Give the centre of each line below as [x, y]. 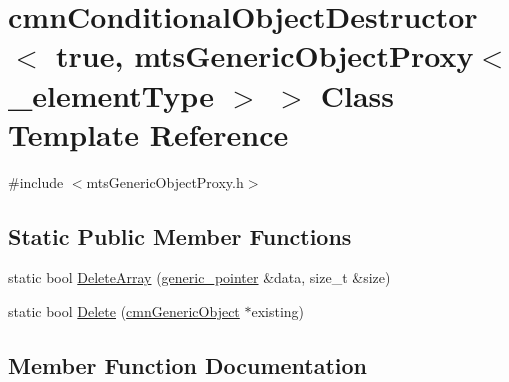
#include [36, 181]
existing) [278, 311]
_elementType [111, 94]
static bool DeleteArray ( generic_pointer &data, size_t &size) [199, 277]
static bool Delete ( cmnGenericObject [124, 311]
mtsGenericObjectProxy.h [165, 181]
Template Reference [148, 133]
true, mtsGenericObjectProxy [265, 55]
